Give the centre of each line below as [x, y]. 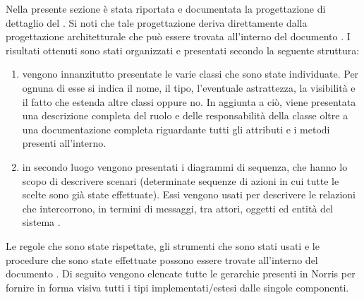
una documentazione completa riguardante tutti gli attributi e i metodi [176, 129]
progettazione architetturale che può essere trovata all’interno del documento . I [178, 36]
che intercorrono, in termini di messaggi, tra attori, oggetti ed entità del [178, 208]
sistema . [41, 222]
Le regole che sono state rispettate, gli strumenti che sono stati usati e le [163, 245]
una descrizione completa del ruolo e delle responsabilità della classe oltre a [185, 115]
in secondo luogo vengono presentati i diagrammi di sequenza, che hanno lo [185, 166]
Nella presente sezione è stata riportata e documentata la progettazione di [166, 8]
